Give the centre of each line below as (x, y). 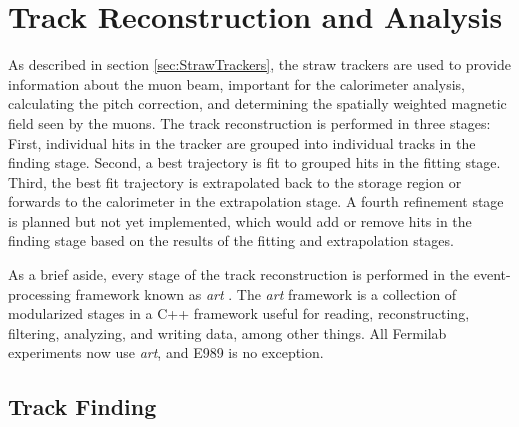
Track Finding (82, 406)
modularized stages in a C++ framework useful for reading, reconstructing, (239, 313)
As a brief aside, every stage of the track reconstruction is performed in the (239, 274)
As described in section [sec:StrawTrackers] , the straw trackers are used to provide (259, 64)
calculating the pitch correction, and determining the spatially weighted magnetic (257, 103)
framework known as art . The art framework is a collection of (266, 293)
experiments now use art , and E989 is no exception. (166, 352)
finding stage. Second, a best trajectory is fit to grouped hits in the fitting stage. (254, 162)
